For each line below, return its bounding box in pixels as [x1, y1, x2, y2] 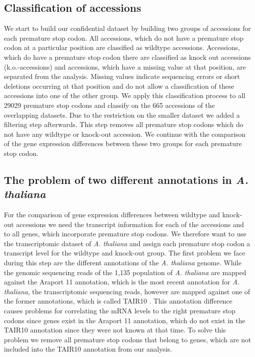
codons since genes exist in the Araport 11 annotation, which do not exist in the [4, 315, 246, 325]
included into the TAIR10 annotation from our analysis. [4, 344, 172, 354]
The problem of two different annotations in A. [4, 172, 249, 187]
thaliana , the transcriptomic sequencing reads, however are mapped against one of [4, 286, 250, 296]
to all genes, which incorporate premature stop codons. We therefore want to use [4, 229, 247, 239]
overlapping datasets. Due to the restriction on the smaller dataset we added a [4, 109, 240, 120]
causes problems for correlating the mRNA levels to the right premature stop [4, 306, 236, 316]
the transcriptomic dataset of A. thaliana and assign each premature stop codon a [4, 238, 251, 248]
